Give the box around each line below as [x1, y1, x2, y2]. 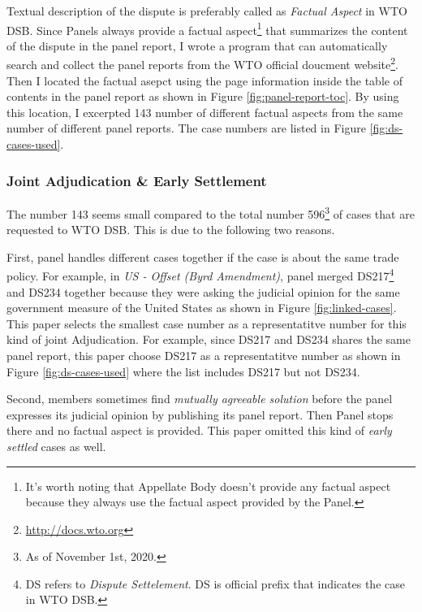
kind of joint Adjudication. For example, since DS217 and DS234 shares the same [6, 331, 411, 348]
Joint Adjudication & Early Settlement [6, 170, 267, 190]
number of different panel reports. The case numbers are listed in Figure [6, 119, 366, 137]
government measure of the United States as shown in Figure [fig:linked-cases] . [6, 299, 397, 316]
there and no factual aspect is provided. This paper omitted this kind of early [6, 422, 392, 439]
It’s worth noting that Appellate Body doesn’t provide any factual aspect [25, 477, 391, 494]
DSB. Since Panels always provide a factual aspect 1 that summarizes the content [6, 19, 408, 38]
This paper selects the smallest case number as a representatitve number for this [6, 315, 407, 332]
